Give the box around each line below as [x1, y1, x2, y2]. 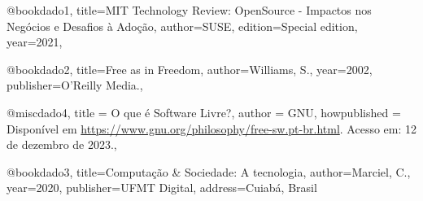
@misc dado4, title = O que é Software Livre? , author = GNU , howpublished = [7, 103, 401, 120]
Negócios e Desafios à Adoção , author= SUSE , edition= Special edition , [7, 17, 358, 34]
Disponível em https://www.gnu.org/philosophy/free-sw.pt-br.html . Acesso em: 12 [7, 120, 417, 137]
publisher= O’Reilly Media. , [7, 76, 143, 94]
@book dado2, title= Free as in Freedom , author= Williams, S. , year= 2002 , [7, 60, 373, 77]
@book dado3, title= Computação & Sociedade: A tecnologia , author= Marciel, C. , [7, 163, 411, 180]
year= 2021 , [7, 33, 63, 50]
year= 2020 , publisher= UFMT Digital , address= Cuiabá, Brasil [7, 179, 317, 196]
